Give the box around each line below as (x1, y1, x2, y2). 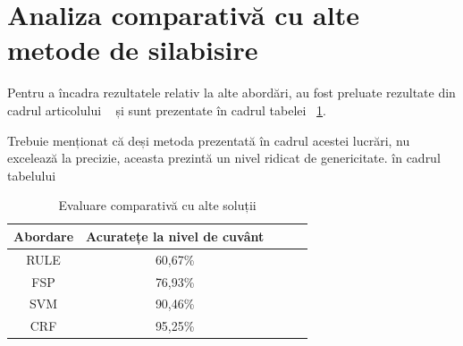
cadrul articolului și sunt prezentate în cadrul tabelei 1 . (7, 100, 326, 119)
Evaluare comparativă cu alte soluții (58, 196, 257, 215)
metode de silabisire (7, 31, 258, 68)
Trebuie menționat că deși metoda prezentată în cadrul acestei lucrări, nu (7, 131, 410, 149)
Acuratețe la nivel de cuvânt (86, 226, 265, 245)
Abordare (13, 226, 74, 245)
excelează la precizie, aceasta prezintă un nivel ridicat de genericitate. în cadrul (7, 148, 441, 167)
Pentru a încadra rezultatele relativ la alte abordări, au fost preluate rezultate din (7, 83, 456, 102)
